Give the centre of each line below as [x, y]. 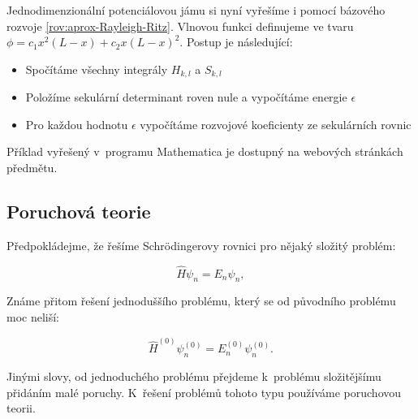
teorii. [21, 408]
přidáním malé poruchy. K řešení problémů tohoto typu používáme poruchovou [204, 392]
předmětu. [32, 168]
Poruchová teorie [79, 211]
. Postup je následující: [236, 42]
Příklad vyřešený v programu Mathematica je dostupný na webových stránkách [205, 151]
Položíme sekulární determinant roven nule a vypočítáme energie [186, 97]
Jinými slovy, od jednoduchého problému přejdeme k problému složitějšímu [194, 376]
